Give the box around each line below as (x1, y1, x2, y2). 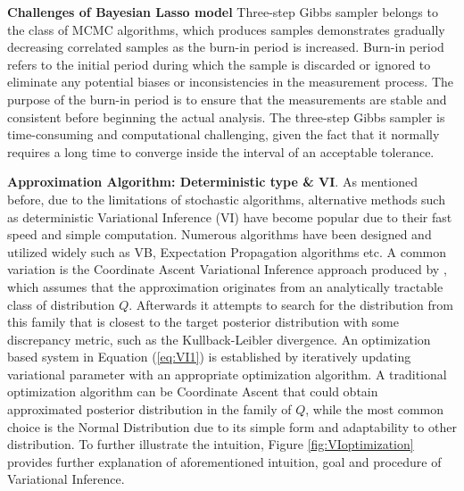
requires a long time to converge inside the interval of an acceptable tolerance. (7, 142, 435, 161)
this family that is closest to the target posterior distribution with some (7, 312, 399, 331)
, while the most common (305, 400, 444, 419)
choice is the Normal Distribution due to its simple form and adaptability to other (7, 417, 457, 436)
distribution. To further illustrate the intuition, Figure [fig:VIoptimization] (7, 435, 414, 454)
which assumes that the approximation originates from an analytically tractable (7, 277, 443, 295)
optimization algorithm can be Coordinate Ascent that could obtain (7, 382, 378, 401)
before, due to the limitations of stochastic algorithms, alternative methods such (7, 189, 445, 208)
